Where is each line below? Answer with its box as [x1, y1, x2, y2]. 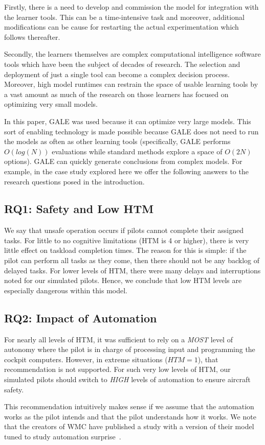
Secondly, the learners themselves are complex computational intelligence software [4, 49, 261, 59]
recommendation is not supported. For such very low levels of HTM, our [4, 364, 231, 374]
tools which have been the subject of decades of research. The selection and [4, 58, 240, 69]
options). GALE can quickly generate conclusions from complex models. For [4, 156, 242, 167]
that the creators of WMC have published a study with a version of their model [4, 421, 254, 432]
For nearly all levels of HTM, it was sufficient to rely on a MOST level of [4, 334, 233, 344]
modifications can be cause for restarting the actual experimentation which [4, 21, 239, 32]
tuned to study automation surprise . [4, 431, 121, 441]
